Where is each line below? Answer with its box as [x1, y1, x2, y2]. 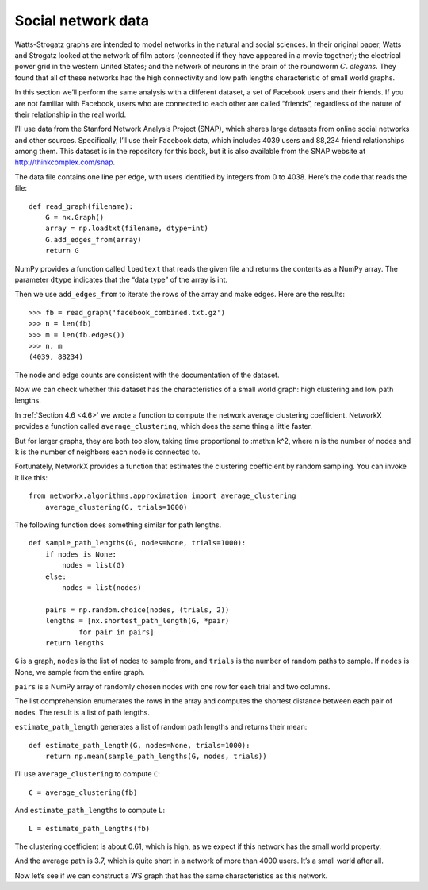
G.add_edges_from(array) [44, 235, 142, 244]
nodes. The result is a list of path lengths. [14, 707, 150, 717]
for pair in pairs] [78, 627, 155, 637]
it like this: [14, 472, 48, 482]
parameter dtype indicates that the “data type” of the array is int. [14, 275, 228, 284]
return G [44, 246, 79, 256]
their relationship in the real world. [14, 110, 127, 119]
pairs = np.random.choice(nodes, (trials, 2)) [44, 605, 230, 615]
